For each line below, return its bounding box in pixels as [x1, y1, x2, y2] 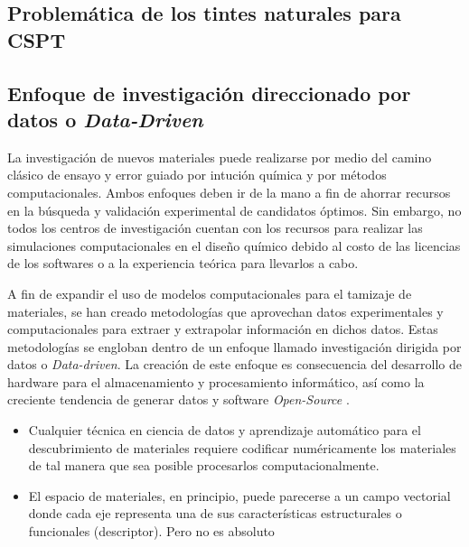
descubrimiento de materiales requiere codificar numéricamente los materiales [28, 438, 456, 457]
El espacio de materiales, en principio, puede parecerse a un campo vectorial [28, 486, 451, 505]
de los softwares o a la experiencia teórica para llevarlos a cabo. [7, 254, 359, 273]
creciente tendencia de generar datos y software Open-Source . [7, 390, 350, 409]
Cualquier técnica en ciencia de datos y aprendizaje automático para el [28, 421, 421, 440]
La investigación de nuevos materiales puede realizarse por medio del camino [7, 147, 432, 166]
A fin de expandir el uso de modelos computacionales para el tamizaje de [7, 283, 412, 302]
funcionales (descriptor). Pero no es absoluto [28, 522, 275, 541]
